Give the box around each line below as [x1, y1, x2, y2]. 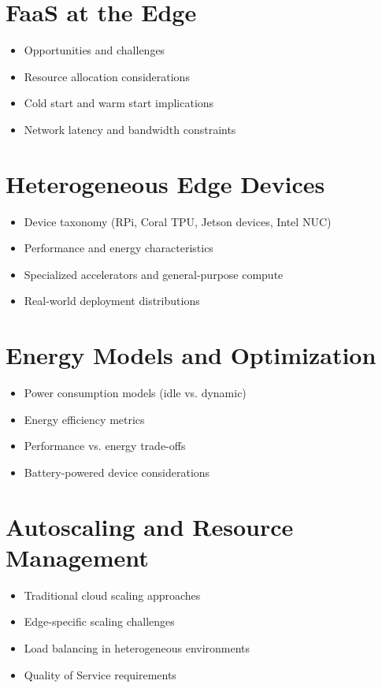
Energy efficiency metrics [24, 411, 145, 427]
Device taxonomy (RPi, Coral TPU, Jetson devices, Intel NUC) [24, 213, 332, 229]
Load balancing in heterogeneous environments [24, 640, 250, 656]
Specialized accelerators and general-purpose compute [24, 266, 284, 282]
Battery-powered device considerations [24, 463, 210, 480]
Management [6, 541, 149, 573]
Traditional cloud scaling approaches [24, 586, 201, 603]
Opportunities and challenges [24, 42, 165, 58]
